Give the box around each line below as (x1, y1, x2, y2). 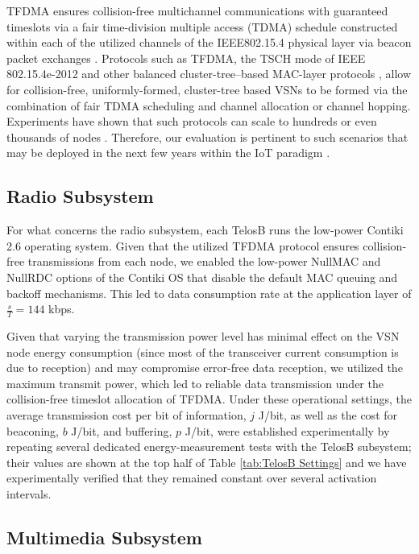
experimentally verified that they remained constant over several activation (6, 469, 377, 486)
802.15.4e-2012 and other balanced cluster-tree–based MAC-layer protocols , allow (6, 65, 412, 82)
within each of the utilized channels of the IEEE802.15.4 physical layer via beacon (6, 34, 412, 51)
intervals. (6, 485, 52, 502)
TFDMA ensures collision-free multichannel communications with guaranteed (6, 2, 388, 19)
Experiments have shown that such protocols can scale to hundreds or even (6, 113, 377, 130)
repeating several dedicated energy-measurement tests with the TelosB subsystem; (6, 438, 412, 455)
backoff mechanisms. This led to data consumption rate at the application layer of (6, 284, 412, 301)
